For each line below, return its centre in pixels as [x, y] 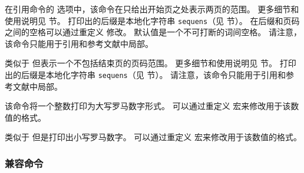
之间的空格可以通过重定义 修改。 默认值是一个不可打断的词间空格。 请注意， [153, 32]
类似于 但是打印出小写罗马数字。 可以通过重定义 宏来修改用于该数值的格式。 [153, 137]
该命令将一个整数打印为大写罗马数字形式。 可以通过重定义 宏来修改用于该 [148, 106]
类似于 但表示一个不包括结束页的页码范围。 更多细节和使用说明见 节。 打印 [151, 63]
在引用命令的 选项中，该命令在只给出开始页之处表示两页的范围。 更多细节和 [152, 9]
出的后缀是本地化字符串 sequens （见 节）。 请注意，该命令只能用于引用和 [146, 75]
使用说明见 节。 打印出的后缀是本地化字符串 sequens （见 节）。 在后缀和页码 [152, 20]
